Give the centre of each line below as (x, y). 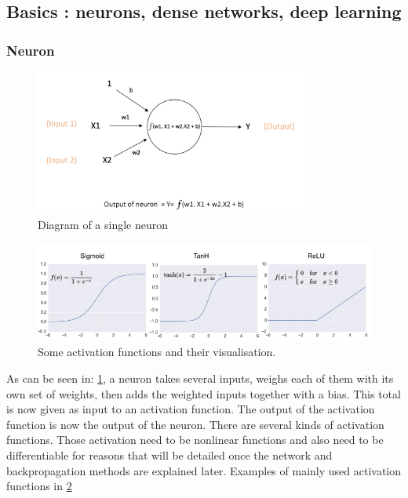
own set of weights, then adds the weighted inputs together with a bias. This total (204, 393)
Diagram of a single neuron (103, 225)
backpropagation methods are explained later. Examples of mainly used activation (204, 470)
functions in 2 (39, 486)
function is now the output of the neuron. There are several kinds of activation (195, 424)
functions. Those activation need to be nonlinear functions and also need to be (195, 440)
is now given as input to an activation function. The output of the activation (191, 409)
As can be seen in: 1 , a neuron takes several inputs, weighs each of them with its (200, 378)
